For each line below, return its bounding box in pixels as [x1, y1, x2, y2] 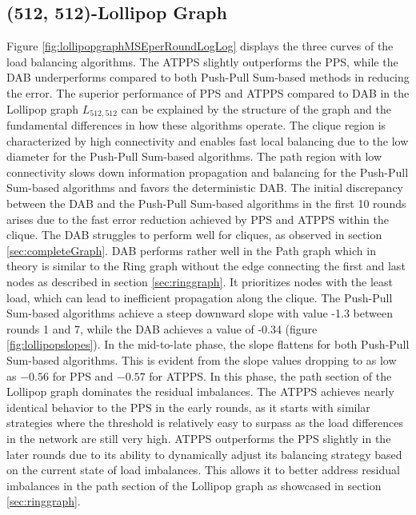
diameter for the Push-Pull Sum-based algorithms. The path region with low [6, 148, 382, 165]
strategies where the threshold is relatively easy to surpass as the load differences [6, 414, 403, 431]
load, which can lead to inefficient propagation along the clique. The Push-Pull [6, 289, 393, 305]
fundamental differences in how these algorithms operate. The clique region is [6, 117, 386, 134]
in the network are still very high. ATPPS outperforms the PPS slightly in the [6, 429, 391, 446]
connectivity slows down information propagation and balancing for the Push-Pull [6, 163, 409, 180]
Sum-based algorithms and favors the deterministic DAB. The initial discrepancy [6, 179, 403, 196]
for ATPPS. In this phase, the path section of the [149, 367, 392, 384]
